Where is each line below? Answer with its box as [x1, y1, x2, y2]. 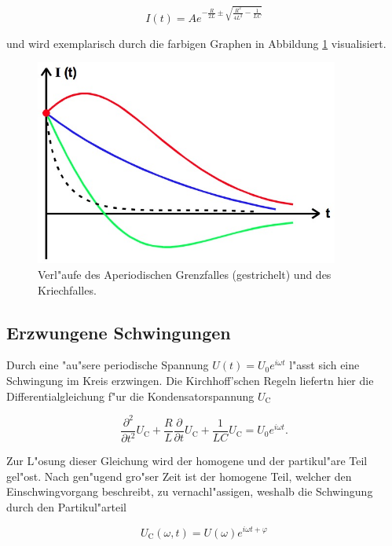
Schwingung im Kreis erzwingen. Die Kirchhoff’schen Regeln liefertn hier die [6, 372, 374, 388]
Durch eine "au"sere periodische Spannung [6, 357, 209, 373]
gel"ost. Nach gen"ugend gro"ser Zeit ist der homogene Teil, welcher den [6, 467, 352, 484]
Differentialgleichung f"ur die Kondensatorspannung [6, 387, 255, 404]
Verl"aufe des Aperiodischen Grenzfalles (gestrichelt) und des [38, 266, 332, 282]
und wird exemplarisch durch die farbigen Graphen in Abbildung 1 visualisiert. [6, 35, 387, 51]
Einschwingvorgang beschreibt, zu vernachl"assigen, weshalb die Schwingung [6, 483, 373, 500]
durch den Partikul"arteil [6, 498, 126, 515]
